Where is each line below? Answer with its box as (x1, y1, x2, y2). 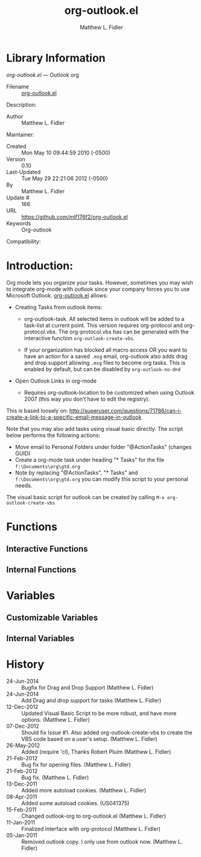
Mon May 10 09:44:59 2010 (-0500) (21, 149, 110, 156)
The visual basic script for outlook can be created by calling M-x (6, 493, 165, 500)
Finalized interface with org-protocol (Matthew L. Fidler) (21, 825, 161, 832)
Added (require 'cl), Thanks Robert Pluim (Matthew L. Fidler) (21, 748, 171, 755)
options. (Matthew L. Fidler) (21, 716, 91, 723)
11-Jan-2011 (6, 818, 36, 826)
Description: (6, 101, 37, 108)
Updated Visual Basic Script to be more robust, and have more (21, 710, 177, 717)
